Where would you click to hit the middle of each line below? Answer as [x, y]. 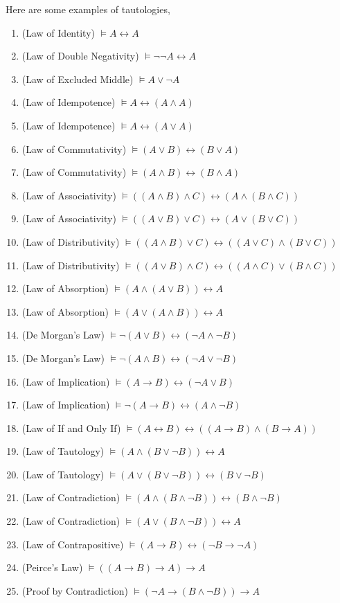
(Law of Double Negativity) [80, 56]
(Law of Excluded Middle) [78, 79]
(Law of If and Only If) [71, 427]
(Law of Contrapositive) [73, 544]
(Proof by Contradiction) [75, 590]
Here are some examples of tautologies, [88, 9]
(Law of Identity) [58, 32]
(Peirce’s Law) [52, 567]
